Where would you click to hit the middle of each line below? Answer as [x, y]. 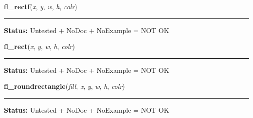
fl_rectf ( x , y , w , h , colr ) [41, 6]
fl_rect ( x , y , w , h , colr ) [39, 46]
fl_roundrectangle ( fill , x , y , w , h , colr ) [64, 86]
